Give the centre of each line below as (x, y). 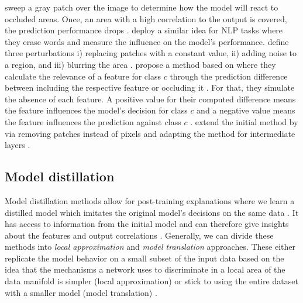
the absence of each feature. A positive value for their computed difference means (150, 99)
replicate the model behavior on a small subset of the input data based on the (144, 258)
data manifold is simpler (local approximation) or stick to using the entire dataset (151, 281)
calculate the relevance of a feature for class (83, 76)
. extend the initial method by (244, 121)
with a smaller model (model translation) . (81, 292)
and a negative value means (246, 110)
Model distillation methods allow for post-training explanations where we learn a (150, 200)
